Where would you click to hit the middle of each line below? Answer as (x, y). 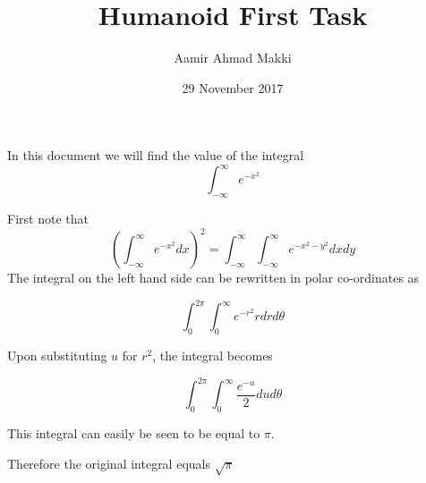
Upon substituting (57, 356)
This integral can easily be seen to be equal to (134, 433)
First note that (48, 219)
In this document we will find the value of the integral (156, 155)
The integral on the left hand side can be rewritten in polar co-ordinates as (213, 278)
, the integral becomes (213, 356)
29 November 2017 (233, 87)
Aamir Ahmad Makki (233, 58)
